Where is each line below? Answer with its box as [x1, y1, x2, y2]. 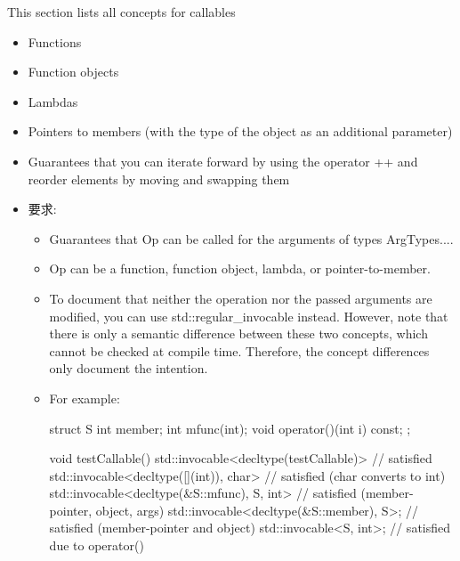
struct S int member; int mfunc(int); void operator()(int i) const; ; [49, 419, 411, 437]
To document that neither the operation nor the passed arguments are [49, 289, 432, 307]
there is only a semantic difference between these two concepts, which [49, 324, 428, 343]
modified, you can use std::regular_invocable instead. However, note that [49, 306, 448, 325]
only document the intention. [49, 359, 208, 378]
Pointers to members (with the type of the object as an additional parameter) [28, 122, 453, 141]
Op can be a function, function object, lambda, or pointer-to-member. [49, 259, 431, 278]
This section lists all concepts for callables [7, 3, 236, 20]
